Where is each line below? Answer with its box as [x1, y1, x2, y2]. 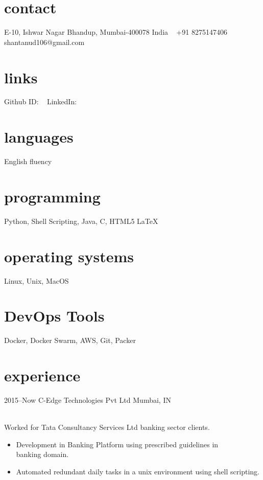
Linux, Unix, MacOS [4, 275, 69, 286]
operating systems [4, 245, 134, 266]
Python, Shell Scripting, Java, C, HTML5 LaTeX [4, 215, 158, 226]
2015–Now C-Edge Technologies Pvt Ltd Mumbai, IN [4, 395, 171, 405]
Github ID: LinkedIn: [4, 96, 77, 107]
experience [4, 365, 81, 386]
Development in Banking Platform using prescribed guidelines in [16, 439, 219, 449]
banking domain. [16, 449, 69, 460]
